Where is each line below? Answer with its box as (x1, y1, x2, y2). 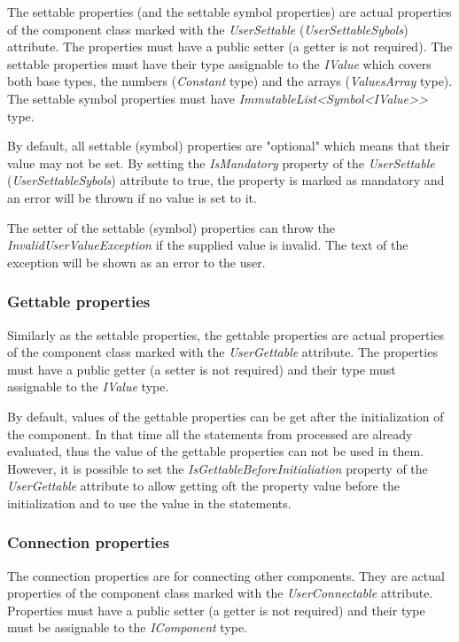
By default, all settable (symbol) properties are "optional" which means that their (7, 136, 450, 155)
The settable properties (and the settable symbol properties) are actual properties (7, 3, 452, 20)
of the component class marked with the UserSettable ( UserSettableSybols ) (7, 19, 408, 38)
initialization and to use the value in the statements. (7, 493, 292, 512)
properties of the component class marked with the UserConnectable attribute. (7, 584, 433, 602)
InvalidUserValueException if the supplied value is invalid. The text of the (7, 236, 408, 254)
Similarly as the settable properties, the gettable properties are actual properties (7, 325, 445, 344)
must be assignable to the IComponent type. (7, 618, 248, 637)
